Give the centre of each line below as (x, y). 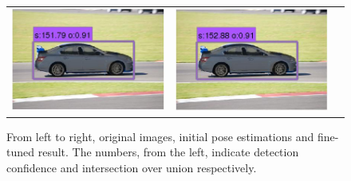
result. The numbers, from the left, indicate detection (168, 152)
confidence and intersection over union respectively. (132, 167)
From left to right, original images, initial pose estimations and (160, 136)
